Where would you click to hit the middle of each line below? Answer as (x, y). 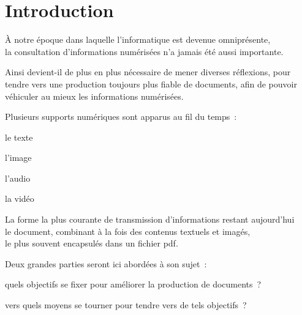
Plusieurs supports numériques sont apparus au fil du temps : (121, 117)
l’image (18, 157)
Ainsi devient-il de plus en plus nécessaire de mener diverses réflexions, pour (148, 72)
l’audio (18, 178)
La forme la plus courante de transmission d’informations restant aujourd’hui (150, 219)
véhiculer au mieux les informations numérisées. (94, 96)
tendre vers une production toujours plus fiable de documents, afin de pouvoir (151, 83)
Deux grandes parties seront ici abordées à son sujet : (106, 263)
